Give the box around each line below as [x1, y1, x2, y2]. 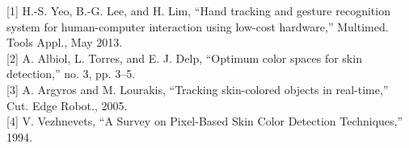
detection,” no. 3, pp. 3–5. [6, 65, 136, 82]
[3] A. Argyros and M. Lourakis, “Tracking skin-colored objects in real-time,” [6, 80, 389, 97]
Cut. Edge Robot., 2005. [6, 97, 128, 113]
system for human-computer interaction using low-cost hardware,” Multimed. [6, 18, 389, 35]
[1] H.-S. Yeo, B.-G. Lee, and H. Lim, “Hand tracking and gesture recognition [6, 2, 390, 18]
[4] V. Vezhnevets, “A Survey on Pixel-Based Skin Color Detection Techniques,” [6, 113, 403, 129]
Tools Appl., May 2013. [6, 34, 123, 51]
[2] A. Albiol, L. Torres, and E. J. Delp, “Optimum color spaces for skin [6, 49, 362, 66]
